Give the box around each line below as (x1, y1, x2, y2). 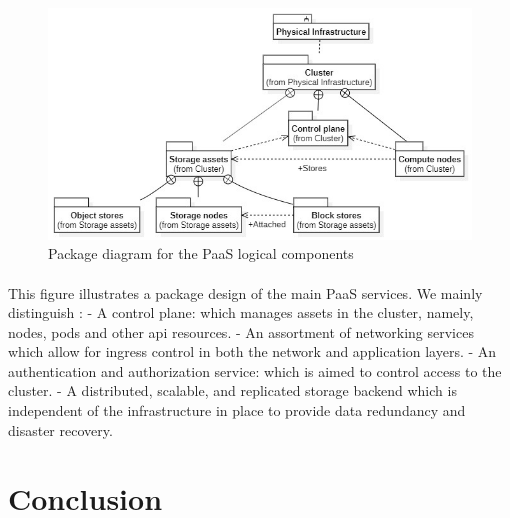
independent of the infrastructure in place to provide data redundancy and (8, 400, 466, 421)
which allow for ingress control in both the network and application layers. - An (8, 341, 497, 362)
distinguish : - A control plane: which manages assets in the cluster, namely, (8, 302, 474, 323)
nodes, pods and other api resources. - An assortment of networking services (8, 321, 474, 342)
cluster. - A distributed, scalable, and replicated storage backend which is (8, 380, 457, 401)
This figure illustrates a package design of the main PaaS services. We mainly (8, 282, 483, 303)
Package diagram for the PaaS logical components (48, 243, 354, 264)
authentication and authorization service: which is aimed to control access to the (8, 360, 502, 381)
